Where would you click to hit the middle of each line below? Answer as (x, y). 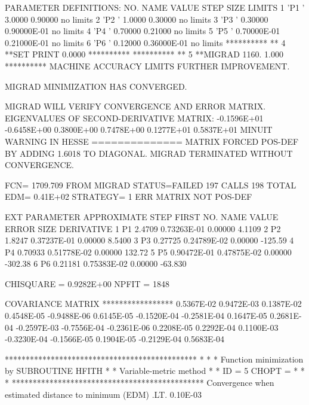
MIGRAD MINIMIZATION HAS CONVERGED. (96, 86)
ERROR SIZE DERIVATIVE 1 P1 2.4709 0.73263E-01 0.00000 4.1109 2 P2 (143, 228)
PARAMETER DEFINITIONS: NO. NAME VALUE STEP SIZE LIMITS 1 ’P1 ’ (155, 7)
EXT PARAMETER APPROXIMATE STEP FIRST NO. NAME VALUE (142, 216)
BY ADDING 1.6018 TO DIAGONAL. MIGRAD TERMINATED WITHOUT (149, 153)
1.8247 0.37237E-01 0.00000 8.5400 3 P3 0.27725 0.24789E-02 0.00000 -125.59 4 (149, 240)
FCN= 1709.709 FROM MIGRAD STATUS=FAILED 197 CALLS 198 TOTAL (151, 185)
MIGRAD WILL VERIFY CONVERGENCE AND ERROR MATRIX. (135, 106)
